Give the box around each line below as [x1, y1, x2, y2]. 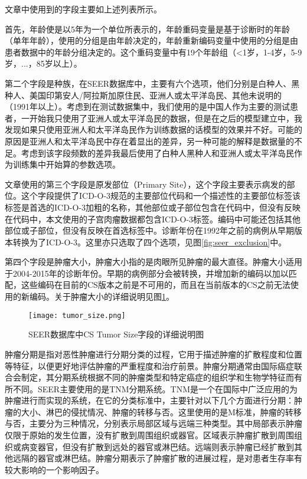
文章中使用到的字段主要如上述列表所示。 [5, 3, 162, 15]
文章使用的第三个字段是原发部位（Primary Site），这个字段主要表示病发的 [5, 178, 287, 190]
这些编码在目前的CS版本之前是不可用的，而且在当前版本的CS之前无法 [21, 278, 290, 291]
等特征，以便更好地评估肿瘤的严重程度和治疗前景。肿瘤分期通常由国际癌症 [5, 359, 294, 372]
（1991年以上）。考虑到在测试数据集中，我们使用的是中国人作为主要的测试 [5, 100, 290, 113]
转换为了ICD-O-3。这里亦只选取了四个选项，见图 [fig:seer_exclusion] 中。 [12, 235, 287, 248]
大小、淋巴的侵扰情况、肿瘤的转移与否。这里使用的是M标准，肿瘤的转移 [21, 405, 302, 418]
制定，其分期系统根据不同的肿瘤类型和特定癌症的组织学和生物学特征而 [21, 371, 294, 383]
